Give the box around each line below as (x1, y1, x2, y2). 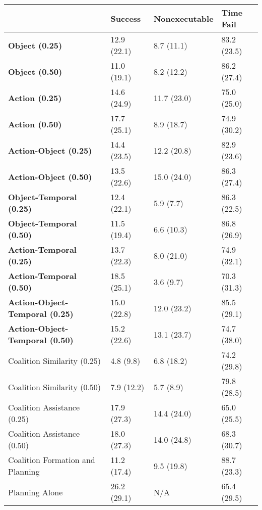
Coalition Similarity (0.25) (8, 354, 101, 366)
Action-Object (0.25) (8, 144, 92, 156)
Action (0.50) (8, 118, 62, 130)
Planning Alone (8, 486, 63, 498)
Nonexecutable (153, 12, 214, 24)
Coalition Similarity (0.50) (8, 381, 101, 393)
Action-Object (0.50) (8, 170, 92, 182)
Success (110, 12, 141, 24)
